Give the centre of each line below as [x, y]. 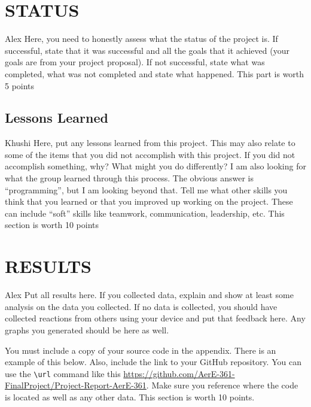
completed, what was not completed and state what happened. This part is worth [155, 73]
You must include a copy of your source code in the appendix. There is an [141, 350]
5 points [20, 85]
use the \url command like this [63, 373]
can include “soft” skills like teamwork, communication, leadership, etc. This [145, 213]
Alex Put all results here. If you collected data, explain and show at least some [149, 295]
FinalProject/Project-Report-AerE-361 [76, 385]
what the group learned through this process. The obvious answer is [129, 178]
